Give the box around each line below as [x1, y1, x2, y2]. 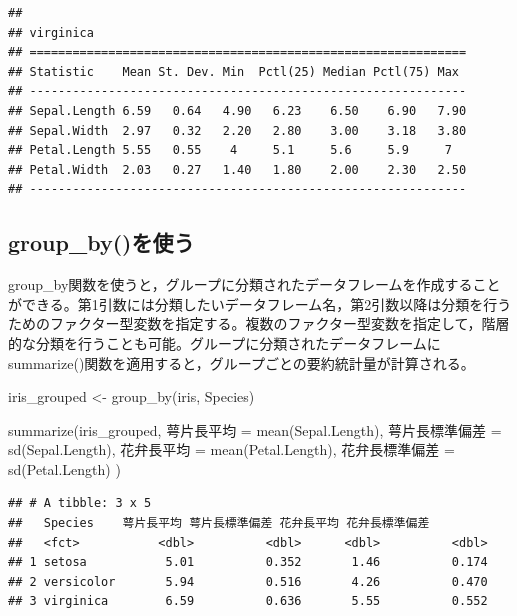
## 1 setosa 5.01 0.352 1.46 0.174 [8, 555, 488, 570]
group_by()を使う [8, 227, 195, 258]
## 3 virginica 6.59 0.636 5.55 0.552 [8, 594, 488, 609]
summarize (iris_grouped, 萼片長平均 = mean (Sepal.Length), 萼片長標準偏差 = [8, 419, 502, 440]
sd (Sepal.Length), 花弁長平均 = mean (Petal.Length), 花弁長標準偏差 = [8, 439, 455, 460]
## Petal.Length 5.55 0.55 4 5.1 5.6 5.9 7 [8, 143, 452, 158]
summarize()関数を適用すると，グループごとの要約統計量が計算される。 [8, 352, 475, 373]
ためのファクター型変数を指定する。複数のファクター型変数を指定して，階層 [8, 313, 510, 334]
